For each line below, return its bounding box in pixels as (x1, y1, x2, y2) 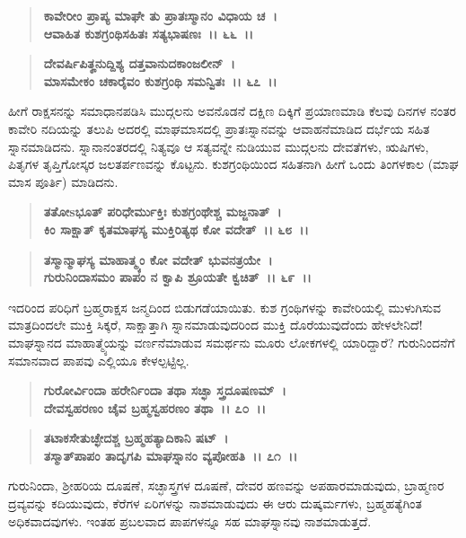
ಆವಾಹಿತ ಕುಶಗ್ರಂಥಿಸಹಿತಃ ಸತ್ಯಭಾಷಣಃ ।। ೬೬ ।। (43, 23, 254, 42)
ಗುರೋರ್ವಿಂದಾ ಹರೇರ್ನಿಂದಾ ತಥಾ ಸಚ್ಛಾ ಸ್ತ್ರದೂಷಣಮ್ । (43, 381, 286, 400)
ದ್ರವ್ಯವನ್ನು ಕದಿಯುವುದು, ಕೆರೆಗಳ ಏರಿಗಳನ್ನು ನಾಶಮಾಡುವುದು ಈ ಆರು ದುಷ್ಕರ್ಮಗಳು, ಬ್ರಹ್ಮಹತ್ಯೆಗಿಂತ (8, 494, 422, 513)
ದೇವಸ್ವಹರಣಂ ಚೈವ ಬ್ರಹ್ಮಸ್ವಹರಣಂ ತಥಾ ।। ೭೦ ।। (43, 398, 266, 417)
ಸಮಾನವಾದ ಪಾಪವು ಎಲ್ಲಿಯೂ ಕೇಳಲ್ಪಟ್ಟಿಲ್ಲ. (8, 350, 189, 369)
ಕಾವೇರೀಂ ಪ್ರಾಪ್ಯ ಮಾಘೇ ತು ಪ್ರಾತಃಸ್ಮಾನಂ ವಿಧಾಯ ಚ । (43, 6, 277, 24)
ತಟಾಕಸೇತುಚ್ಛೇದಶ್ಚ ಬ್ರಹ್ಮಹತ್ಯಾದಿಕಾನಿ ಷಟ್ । (43, 428, 229, 447)
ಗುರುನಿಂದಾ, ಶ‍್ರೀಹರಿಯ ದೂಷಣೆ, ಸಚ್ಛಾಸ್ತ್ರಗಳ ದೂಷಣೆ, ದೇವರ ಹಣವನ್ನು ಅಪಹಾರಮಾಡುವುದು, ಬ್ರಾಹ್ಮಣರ (8, 476, 444, 495)
